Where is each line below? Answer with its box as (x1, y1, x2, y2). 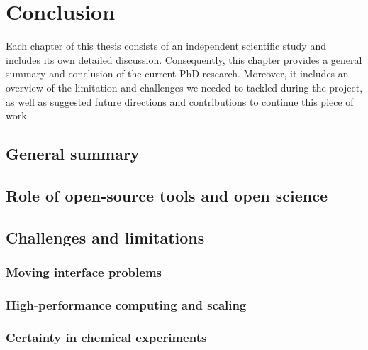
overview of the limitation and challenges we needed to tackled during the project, (6, 80, 363, 94)
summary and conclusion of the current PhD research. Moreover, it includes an (6, 66, 349, 81)
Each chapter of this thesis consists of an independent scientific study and (6, 38, 326, 53)
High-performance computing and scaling (6, 295, 247, 313)
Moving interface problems (6, 263, 162, 280)
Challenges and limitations (6, 226, 205, 248)
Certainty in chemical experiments (6, 328, 207, 346)
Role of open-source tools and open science (6, 184, 328, 206)
